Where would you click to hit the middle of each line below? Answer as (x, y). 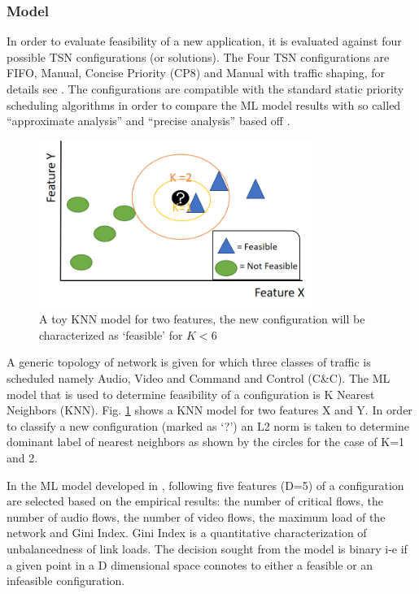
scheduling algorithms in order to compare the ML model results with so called (204, 104)
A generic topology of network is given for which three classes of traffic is (189, 362)
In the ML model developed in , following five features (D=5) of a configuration (205, 485)
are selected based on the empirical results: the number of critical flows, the (195, 501)
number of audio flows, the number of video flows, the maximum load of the (196, 516)
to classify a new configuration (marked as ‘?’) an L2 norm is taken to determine (208, 425)
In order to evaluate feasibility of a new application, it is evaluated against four (204, 41)
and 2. (22, 458)
